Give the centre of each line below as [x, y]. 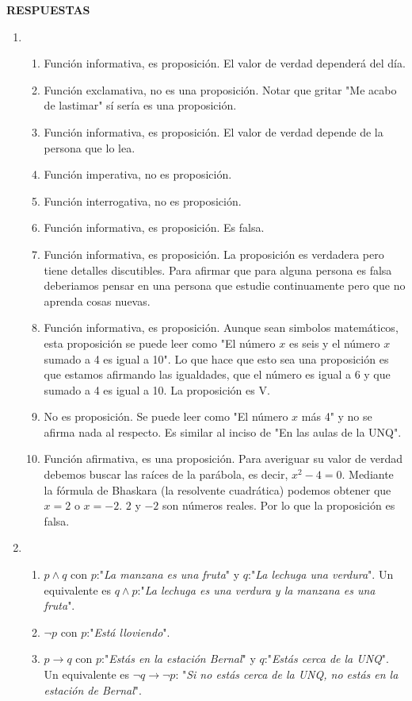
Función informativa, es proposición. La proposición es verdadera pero [214, 254]
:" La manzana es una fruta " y [168, 574]
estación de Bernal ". [93, 689]
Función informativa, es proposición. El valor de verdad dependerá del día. [225, 63]
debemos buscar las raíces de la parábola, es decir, [166, 474]
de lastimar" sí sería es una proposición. [140, 105]
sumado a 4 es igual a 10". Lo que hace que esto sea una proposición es [216, 358]
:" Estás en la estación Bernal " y [179, 659]
